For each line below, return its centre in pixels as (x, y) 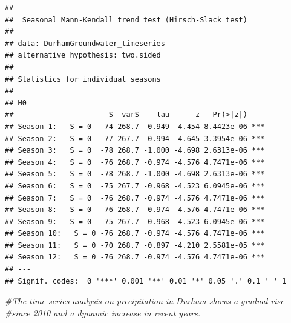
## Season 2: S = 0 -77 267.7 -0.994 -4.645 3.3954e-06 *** (135, 138)
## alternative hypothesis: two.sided (83, 55)
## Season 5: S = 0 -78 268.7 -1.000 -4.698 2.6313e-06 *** (135, 174)
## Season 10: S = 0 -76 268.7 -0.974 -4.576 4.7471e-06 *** (135, 234)
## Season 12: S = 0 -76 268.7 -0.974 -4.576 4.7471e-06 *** (135, 257)
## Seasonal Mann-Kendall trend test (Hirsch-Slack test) (126, 20)
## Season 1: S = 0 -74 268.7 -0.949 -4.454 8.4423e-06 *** (135, 126)
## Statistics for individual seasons (83, 79)
